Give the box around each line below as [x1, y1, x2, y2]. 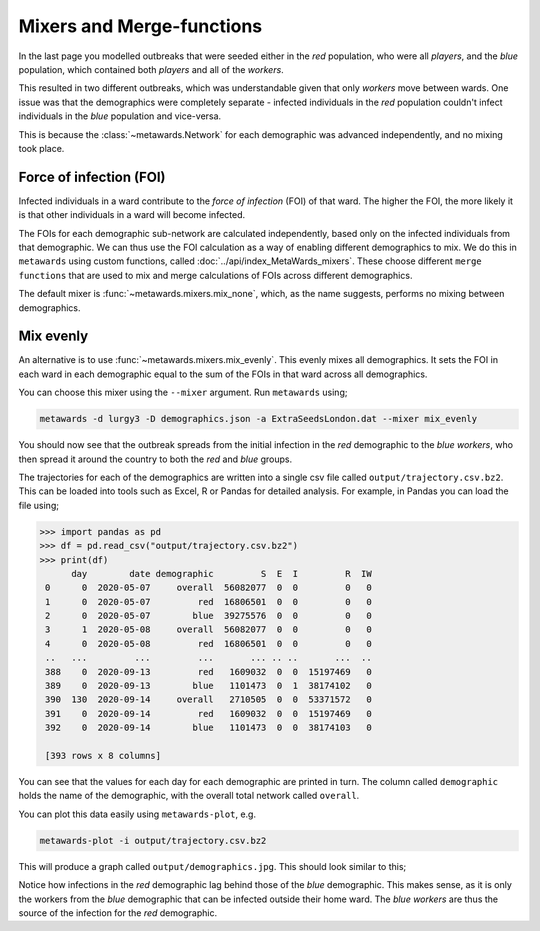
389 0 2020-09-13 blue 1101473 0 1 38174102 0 [45, 680, 372, 692]
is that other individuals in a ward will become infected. [18, 209, 246, 221]
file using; [18, 499, 60, 511]
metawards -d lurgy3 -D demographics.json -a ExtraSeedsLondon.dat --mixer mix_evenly [39, 413, 478, 425]
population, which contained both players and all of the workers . [18, 63, 284, 75]
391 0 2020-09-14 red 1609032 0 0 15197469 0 [45, 708, 372, 719]
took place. [18, 142, 65, 154]
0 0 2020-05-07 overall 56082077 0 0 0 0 [45, 582, 372, 594]
